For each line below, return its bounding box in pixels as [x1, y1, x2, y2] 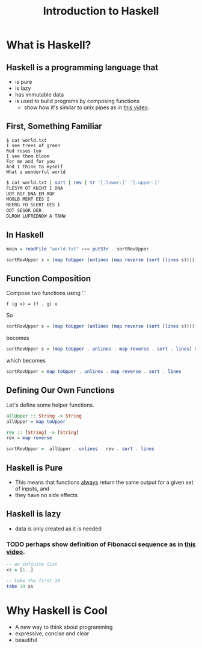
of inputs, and [14, 484, 50, 492]
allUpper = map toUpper [6, 418, 66, 425]
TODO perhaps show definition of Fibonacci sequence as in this [6, 540, 196, 548]
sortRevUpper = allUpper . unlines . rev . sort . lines [6, 446, 155, 452]
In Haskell [6, 230, 44, 240]
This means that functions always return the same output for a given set [14, 478, 194, 486]
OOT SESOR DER [6, 208, 42, 214]
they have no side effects [14, 491, 78, 498]
